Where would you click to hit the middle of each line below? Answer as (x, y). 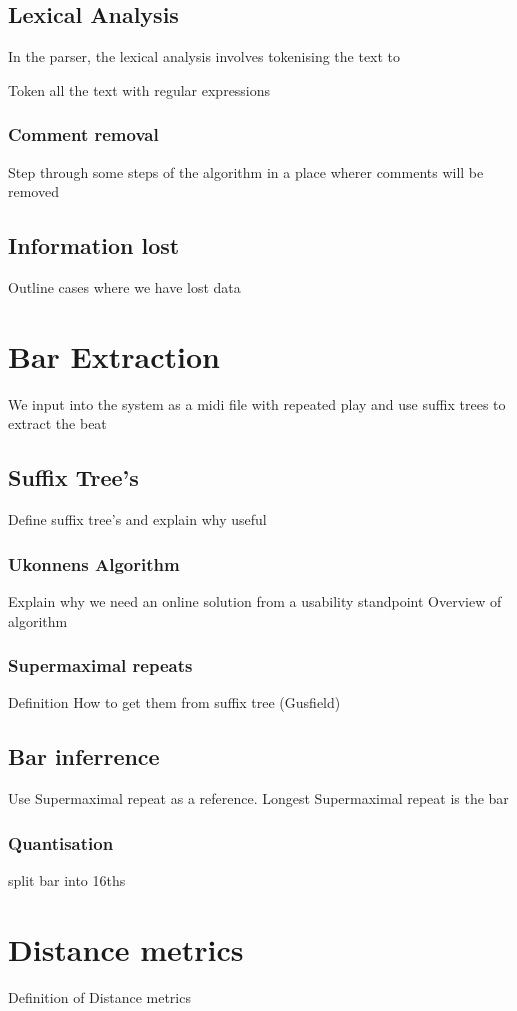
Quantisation (61, 842)
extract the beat (57, 423)
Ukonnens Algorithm (94, 563)
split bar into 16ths (67, 879)
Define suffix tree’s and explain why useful (137, 519)
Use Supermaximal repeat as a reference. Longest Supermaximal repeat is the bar (258, 798)
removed (33, 191)
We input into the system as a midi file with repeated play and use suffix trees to (257, 403)
